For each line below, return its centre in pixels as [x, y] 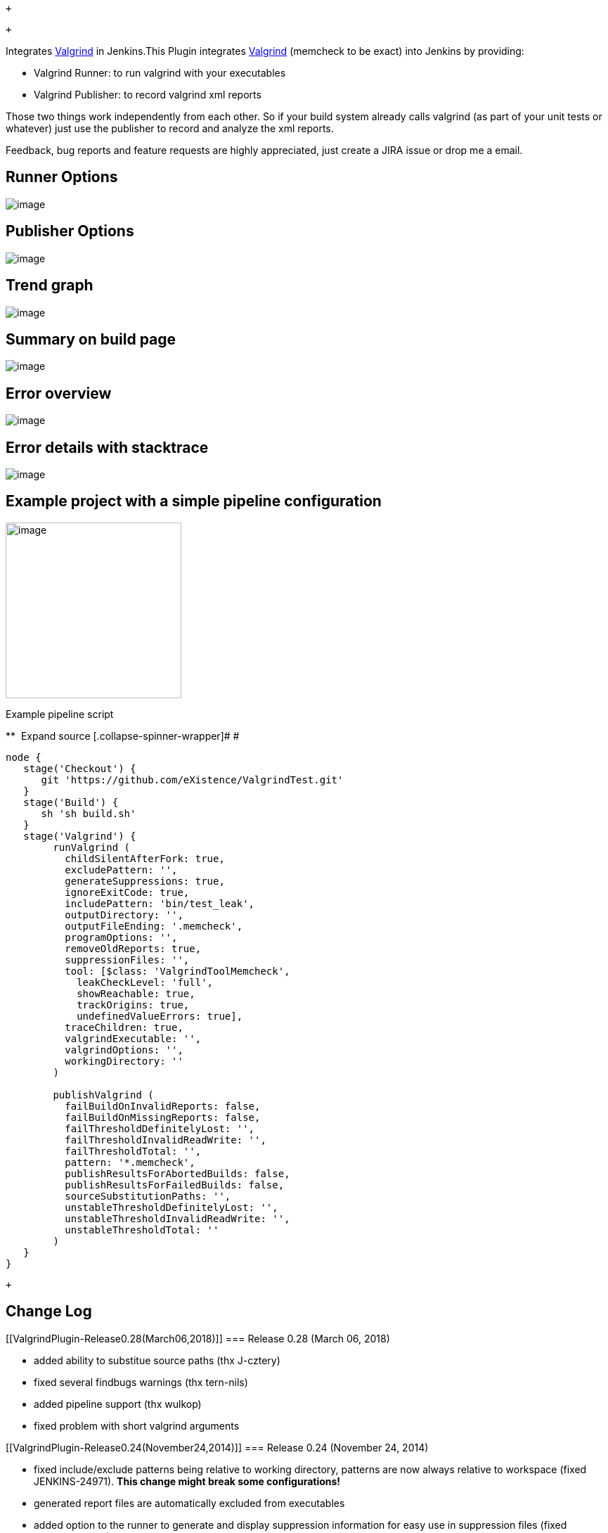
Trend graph [50, 286]
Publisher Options [70, 231]
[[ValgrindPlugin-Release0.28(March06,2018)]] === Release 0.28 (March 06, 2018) [198, 1338]
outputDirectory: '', [124, 915]
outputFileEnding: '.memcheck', [154, 926]
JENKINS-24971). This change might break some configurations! [187, 1481]
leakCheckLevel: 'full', [145, 982]
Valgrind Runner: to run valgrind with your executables [160, 73]
